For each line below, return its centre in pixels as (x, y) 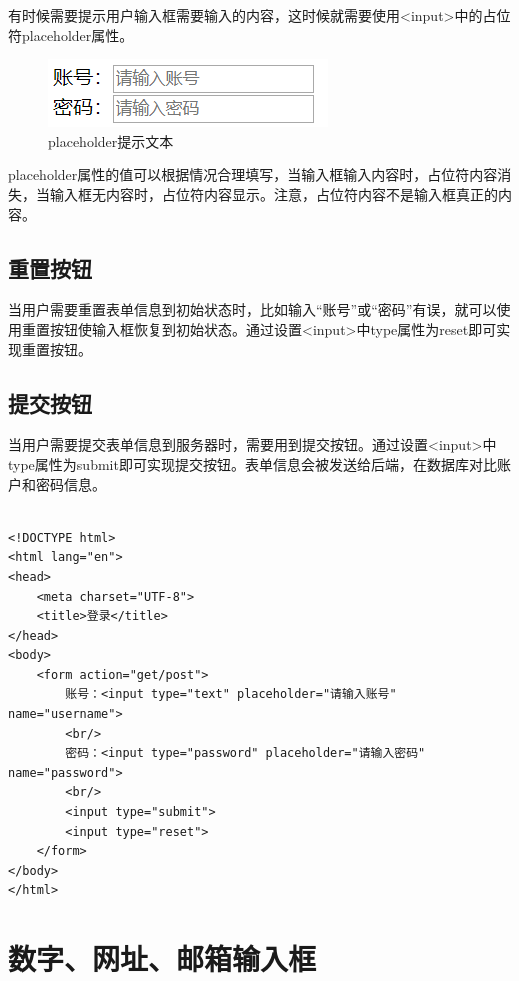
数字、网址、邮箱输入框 (162, 958)
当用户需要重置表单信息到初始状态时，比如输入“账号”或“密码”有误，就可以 (252, 309)
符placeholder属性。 (71, 34)
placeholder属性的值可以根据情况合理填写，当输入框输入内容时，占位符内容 (253, 174)
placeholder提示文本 (111, 140)
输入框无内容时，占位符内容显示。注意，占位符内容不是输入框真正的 (273, 193)
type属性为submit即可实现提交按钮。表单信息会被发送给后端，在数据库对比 (252, 463)
